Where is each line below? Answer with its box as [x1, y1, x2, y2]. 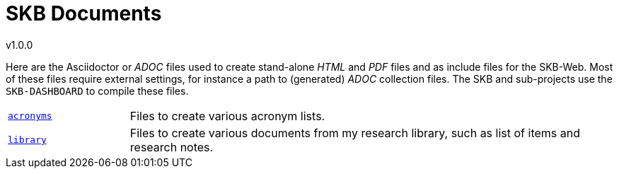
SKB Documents [6, 1, 162, 25]
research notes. [129, 139, 214, 154]
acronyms [8, 110, 52, 122]
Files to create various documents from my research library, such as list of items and [129, 125, 580, 140]
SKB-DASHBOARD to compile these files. [6, 84, 189, 97]
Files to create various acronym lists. [129, 108, 325, 123]
